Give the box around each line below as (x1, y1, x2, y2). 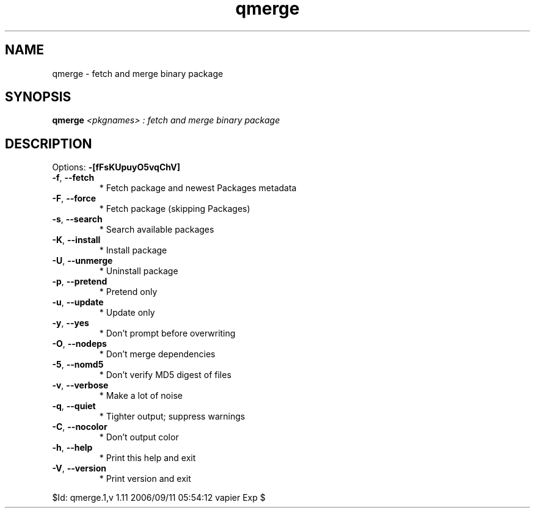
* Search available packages (99, 224, 214, 235)
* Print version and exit (99, 473, 191, 484)
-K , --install (52, 235, 101, 246)
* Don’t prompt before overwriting (99, 328, 236, 339)
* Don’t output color (99, 432, 179, 443)
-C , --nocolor (52, 421, 107, 432)
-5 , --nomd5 (52, 359, 104, 370)
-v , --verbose (52, 380, 109, 391)
